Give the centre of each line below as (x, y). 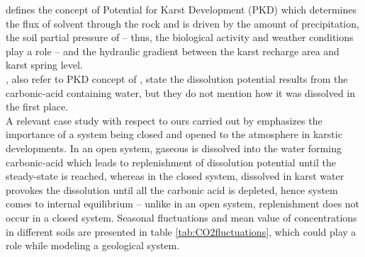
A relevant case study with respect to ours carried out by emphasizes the (164, 120)
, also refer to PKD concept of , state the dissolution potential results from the (177, 78)
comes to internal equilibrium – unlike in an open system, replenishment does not (183, 204)
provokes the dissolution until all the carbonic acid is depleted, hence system (172, 189)
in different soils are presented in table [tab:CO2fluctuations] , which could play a (181, 231)
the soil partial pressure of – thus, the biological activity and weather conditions (180, 37)
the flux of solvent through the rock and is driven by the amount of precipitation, (182, 23)
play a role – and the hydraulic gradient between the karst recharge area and (173, 51)
